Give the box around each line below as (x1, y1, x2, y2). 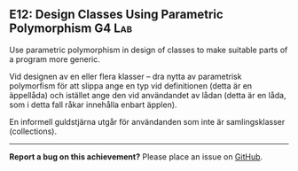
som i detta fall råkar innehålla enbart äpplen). (9, 99, 177, 110)
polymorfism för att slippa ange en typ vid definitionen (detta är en (9, 80, 253, 91)
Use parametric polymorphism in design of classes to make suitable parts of (9, 44, 288, 55)
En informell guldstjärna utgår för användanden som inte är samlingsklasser (9, 116, 286, 127)
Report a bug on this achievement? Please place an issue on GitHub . (9, 151, 263, 162)
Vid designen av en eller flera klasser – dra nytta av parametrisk (9, 71, 242, 82)
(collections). (9, 126, 58, 136)
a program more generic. (9, 53, 100, 65)
